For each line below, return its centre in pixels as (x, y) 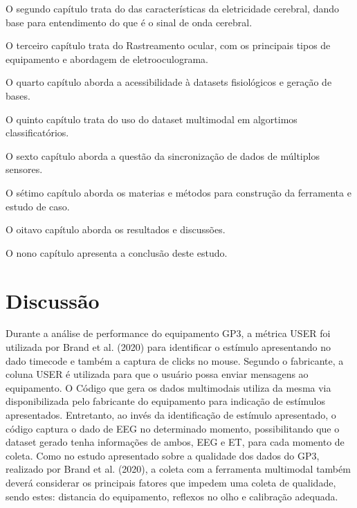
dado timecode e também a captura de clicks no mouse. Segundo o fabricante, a (175, 360)
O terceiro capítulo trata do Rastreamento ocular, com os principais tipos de (168, 45)
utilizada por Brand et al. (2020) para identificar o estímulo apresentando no (168, 347)
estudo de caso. (38, 206)
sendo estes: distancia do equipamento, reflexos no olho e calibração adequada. (172, 496)
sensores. (24, 169)
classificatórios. (37, 133)
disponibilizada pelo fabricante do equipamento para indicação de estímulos (165, 401)
